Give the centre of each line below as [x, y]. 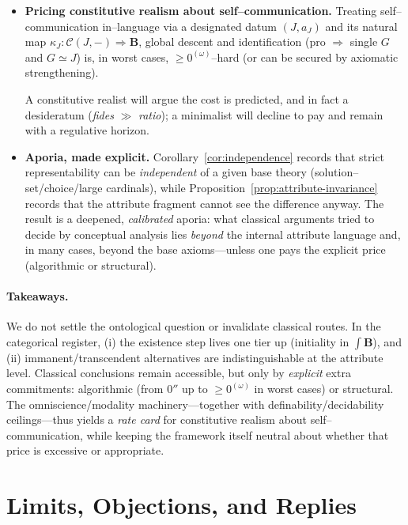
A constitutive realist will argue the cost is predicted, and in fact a [187, 98]
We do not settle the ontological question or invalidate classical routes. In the [194, 326]
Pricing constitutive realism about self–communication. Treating [201, 10]
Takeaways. [38, 296]
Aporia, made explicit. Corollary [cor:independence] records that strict [204, 156]
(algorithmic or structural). [91, 264]
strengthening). [62, 72]
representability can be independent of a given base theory [166, 172]
